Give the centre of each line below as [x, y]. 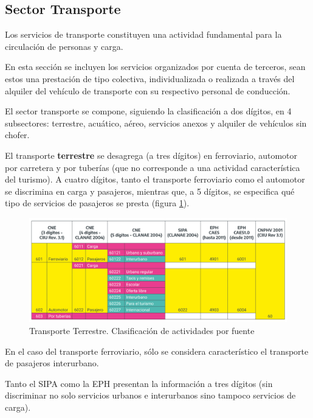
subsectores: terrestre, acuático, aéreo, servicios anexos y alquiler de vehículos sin [156, 123]
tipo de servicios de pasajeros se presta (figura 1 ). [97, 203]
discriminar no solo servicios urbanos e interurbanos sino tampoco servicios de [150, 395]
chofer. [17, 135]
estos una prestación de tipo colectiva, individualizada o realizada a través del [150, 78]
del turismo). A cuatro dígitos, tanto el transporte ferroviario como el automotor [155, 179]
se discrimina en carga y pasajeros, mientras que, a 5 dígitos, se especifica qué [150, 191]
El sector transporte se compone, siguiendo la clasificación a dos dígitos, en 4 [148, 111]
